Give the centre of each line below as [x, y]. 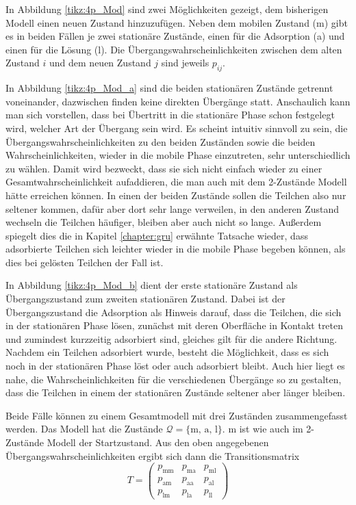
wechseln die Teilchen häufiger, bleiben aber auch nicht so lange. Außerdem [164, 222]
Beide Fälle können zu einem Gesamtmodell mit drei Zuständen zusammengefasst [177, 415]
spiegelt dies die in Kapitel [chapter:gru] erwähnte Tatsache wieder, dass [157, 235]
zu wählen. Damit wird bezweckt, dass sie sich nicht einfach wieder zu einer [164, 168]
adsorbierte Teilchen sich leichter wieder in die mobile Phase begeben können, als [176, 249]
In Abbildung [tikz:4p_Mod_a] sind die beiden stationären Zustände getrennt [169, 88]
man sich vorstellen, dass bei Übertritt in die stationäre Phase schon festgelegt [170, 115]
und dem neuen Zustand [100, 63]
